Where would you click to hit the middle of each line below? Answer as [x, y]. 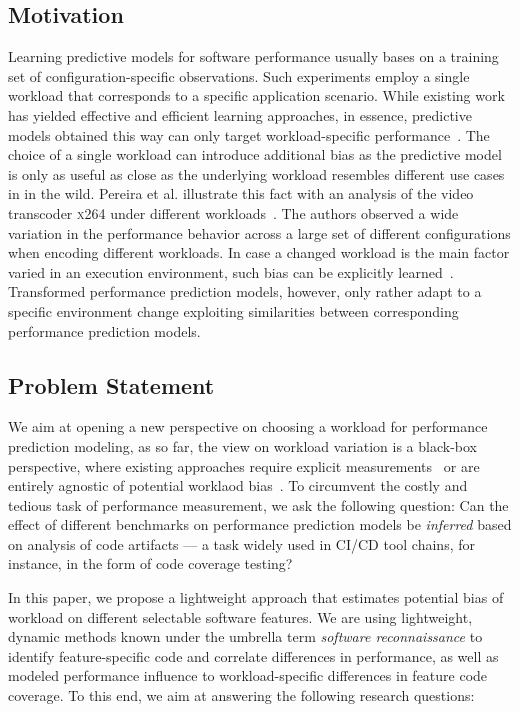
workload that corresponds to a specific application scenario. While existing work [256, 95]
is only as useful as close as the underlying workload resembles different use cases [256, 173]
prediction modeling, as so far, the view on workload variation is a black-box [243, 445]
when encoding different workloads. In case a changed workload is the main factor [259, 252]
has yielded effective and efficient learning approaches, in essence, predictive [240, 114]
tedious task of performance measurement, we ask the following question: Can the [258, 504]
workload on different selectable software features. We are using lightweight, [240, 616]
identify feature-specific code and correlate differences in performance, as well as [253, 655]
